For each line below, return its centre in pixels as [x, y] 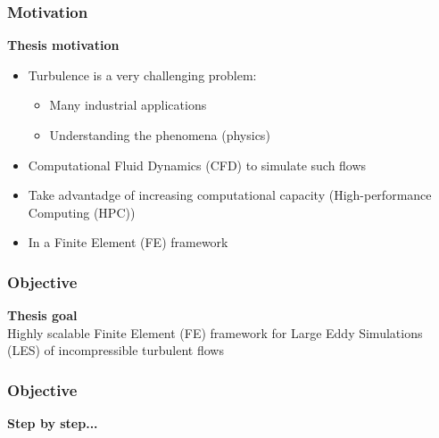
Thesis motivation [63, 45]
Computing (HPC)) [82, 212]
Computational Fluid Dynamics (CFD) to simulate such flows [197, 165]
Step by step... [53, 423]
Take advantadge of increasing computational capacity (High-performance [230, 195]
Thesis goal [42, 315]
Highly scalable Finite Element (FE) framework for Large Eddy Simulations [215, 332]
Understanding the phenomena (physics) [160, 135]
